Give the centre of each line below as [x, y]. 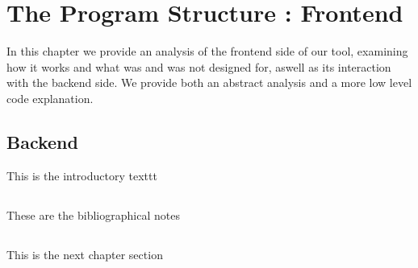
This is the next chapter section [85, 254]
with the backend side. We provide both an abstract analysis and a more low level [209, 82]
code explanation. [50, 98]
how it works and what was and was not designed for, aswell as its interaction [199, 66]
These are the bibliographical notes [93, 214]
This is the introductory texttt [82, 175]
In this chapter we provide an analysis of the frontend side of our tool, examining [207, 51]
